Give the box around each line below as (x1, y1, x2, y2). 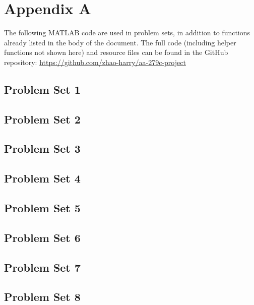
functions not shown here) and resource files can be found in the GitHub (4, 47, 228, 57)
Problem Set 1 (4, 81, 81, 97)
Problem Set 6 (4, 229, 81, 245)
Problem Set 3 (4, 141, 81, 156)
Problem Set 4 (4, 170, 81, 186)
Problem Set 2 (4, 111, 81, 127)
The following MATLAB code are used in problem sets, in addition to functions (4, 27, 250, 38)
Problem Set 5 (4, 200, 81, 216)
